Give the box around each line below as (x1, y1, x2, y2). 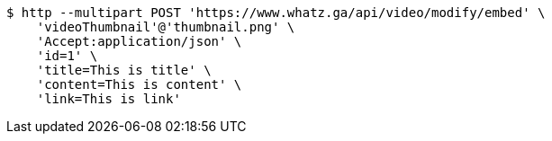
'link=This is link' (36, 92, 181, 106)
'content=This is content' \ (36, 77, 242, 92)
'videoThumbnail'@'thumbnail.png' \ (36, 20, 295, 34)
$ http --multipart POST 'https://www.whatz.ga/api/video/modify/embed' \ (6, 5, 546, 20)
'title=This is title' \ (36, 63, 212, 77)
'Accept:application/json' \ (36, 34, 242, 48)
